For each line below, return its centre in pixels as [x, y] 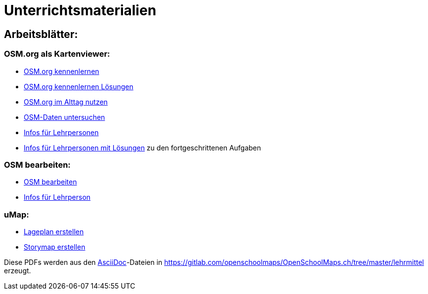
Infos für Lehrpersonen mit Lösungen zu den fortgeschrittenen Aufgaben [143, 147]
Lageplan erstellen [54, 232]
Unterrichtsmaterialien [80, 10]
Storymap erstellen [55, 247]
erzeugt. [18, 271]
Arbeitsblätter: [41, 34]
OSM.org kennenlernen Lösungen [79, 86]
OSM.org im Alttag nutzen [66, 102]
